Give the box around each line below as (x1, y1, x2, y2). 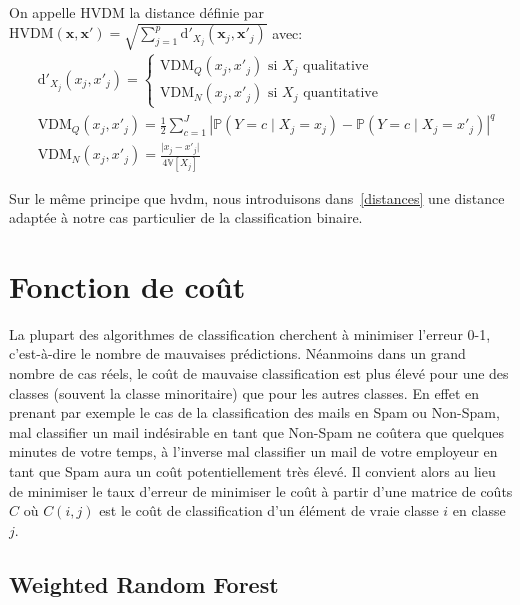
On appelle (9, 2, 76, 22)
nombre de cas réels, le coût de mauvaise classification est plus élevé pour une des (9, 363, 509, 384)
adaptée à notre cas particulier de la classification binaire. (9, 207, 363, 228)
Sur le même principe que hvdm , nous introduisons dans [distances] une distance (9, 187, 505, 208)
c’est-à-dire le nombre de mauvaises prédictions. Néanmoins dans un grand (9, 343, 466, 364)
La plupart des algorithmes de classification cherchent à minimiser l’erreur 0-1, (9, 323, 491, 344)
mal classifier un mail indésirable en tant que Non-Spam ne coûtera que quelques (9, 421, 505, 442)
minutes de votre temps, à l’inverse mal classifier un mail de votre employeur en (9, 441, 498, 462)
